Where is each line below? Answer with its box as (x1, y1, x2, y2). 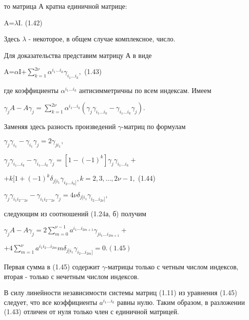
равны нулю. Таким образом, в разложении (117, 297, 245, 307)
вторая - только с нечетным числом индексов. (4, 271, 139, 281)
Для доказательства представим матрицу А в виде (4, 50, 152, 60)
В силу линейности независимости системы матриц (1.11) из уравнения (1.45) (4, 287, 237, 298)
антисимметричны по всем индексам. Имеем (79, 85, 211, 95)
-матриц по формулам (121, 121, 186, 132)
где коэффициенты (4, 85, 58, 95)
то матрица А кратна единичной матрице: (4, 1, 127, 11)
